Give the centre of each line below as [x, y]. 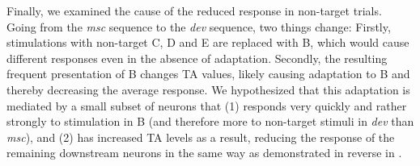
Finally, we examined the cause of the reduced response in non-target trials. [194, 10]
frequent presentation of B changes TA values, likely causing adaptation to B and [208, 74]
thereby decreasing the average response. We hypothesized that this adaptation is [208, 89]
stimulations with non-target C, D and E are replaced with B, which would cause [208, 42]
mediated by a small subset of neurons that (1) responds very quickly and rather [207, 105]
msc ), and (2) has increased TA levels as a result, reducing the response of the [201, 137]
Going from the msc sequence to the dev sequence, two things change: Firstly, [199, 26]
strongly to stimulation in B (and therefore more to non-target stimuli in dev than [210, 121]
